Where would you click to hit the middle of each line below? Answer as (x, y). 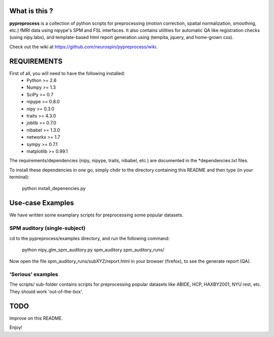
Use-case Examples (42, 203)
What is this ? (31, 11)
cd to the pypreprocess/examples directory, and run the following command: (90, 238)
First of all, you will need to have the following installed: (67, 73)
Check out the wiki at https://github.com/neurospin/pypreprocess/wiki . (83, 47)
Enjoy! (16, 327)
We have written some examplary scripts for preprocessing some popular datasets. (96, 215)
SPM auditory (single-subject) (47, 228)
